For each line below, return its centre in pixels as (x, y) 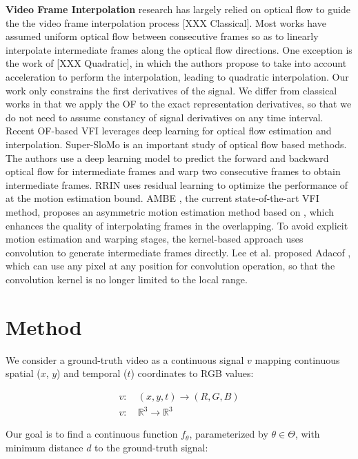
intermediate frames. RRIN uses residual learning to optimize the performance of (177, 184)
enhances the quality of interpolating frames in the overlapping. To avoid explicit (177, 225)
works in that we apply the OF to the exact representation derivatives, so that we (179, 104)
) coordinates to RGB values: (192, 373)
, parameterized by (229, 434)
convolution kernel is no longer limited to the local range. (127, 279)
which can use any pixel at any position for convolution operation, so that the (170, 266)
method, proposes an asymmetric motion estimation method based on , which (170, 211)
